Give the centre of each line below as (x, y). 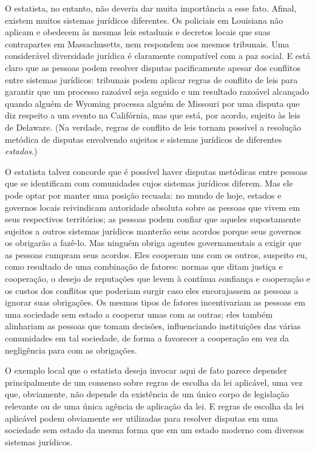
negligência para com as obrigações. (71, 350)
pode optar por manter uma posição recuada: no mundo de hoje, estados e (143, 195)
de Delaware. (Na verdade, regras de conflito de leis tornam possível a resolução (153, 127)
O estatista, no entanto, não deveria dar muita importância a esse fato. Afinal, (151, 8)
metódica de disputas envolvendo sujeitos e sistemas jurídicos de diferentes (144, 139)
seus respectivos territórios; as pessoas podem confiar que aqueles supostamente (153, 219)
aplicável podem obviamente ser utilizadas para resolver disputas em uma (142, 418)
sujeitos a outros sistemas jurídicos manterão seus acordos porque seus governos (153, 231)
